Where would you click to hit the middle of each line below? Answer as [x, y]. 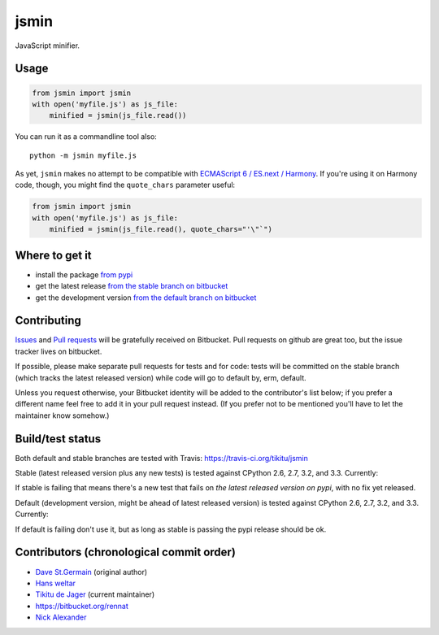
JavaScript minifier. [48, 46]
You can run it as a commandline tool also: [86, 137]
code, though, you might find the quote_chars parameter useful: [125, 185]
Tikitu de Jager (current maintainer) [95, 594]
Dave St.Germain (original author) [91, 572]
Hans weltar [56, 583]
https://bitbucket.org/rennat [82, 606]
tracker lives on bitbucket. [59, 351]
